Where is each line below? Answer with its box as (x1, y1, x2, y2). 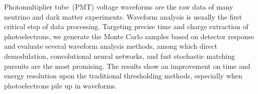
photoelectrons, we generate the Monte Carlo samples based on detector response (4, 31, 254, 41)
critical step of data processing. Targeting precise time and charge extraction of (4, 21, 248, 32)
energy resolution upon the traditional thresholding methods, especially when (4, 70, 242, 81)
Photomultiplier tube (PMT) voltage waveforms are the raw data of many (4, 2, 233, 12)
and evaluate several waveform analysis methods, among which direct (4, 41, 217, 51)
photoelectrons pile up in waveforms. (4, 80, 117, 90)
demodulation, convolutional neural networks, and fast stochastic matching (4, 50, 235, 61)
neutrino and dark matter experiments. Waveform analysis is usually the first (4, 11, 242, 22)
